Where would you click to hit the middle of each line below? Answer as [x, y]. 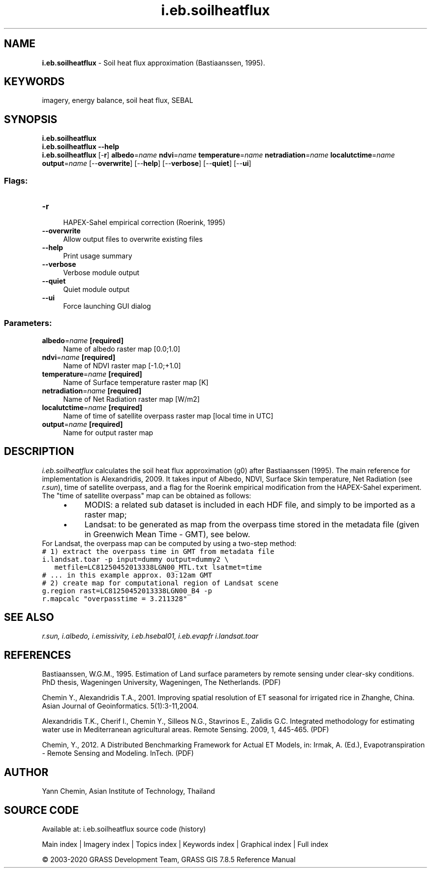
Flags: [16, 180]
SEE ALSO [29, 617]
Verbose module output [101, 273]
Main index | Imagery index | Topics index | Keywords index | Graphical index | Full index [185, 844]
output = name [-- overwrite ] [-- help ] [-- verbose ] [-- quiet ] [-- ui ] [147, 163]
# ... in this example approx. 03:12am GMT [127, 575]
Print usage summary [98, 256]
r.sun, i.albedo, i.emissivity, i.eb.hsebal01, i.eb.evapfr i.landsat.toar [150, 636]
